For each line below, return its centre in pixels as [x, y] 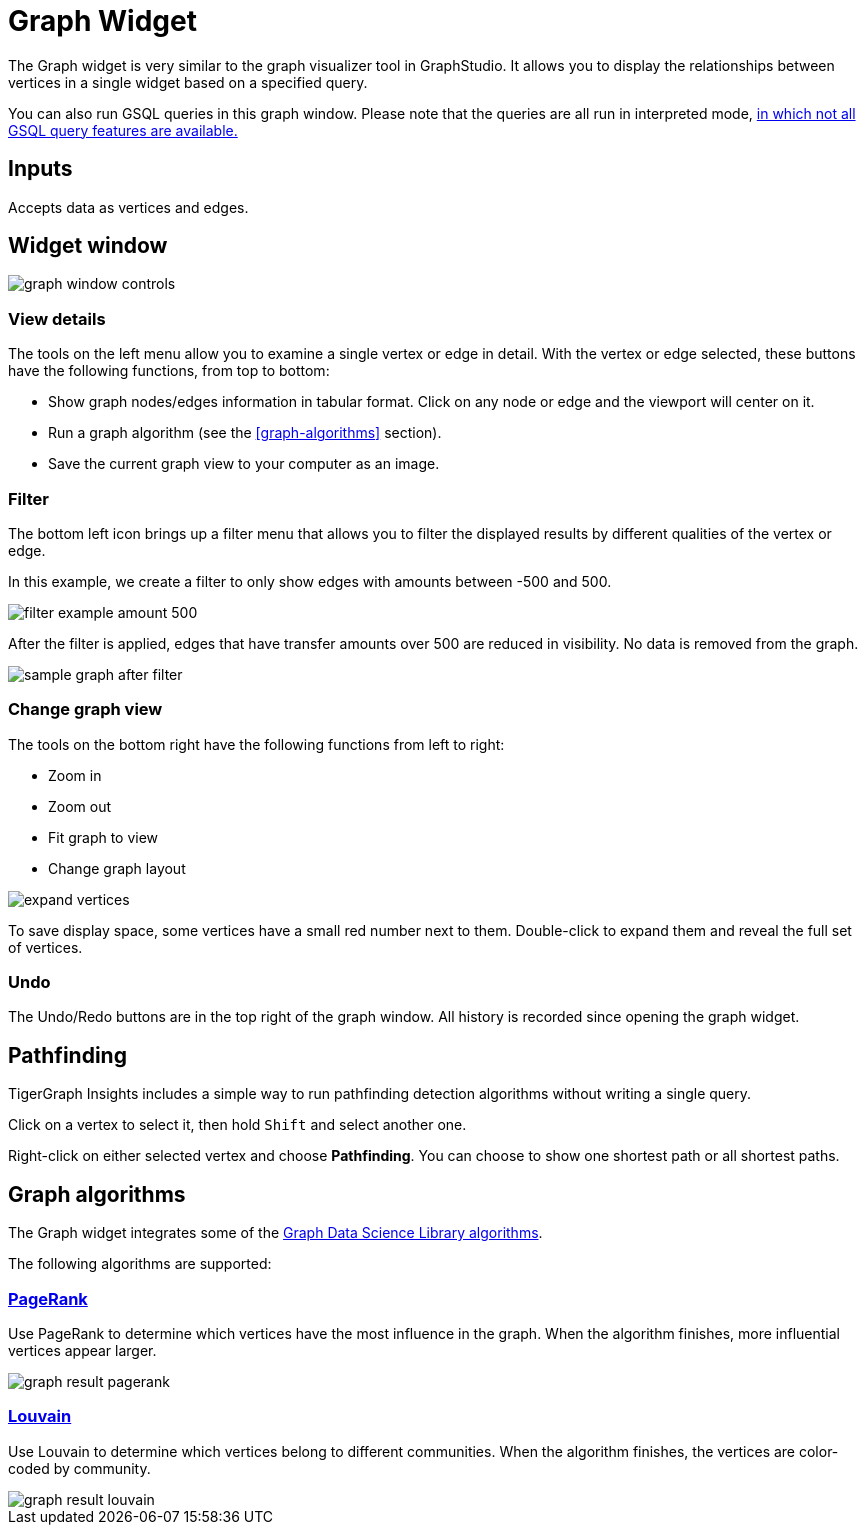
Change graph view [85, 709]
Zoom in [75, 775]
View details [57, 318]
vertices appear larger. [82, 1350]
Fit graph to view [103, 837]
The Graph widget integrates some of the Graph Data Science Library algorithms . [275, 1233]
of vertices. [45, 947]
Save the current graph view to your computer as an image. [244, 464]
